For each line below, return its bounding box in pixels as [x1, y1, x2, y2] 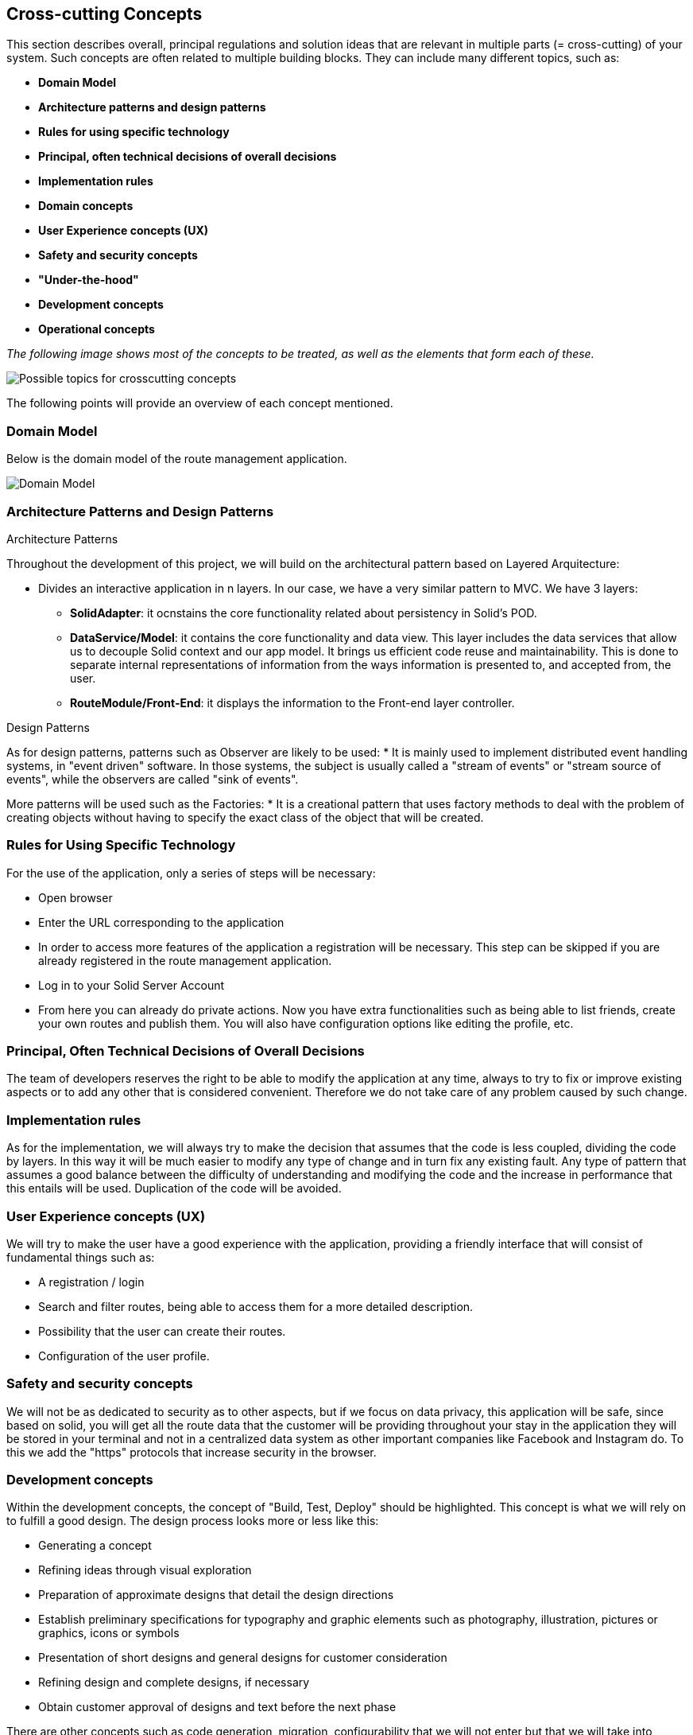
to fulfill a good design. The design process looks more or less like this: [6, 1514, 379, 1528]
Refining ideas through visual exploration [38, 1563, 252, 1577]
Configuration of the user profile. [38, 1348, 210, 1363]
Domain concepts [38, 199, 134, 213]
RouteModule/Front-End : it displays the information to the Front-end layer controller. [70, 695, 515, 710]
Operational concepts [38, 322, 155, 336]
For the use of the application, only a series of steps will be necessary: [6, 866, 376, 880]
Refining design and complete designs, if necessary [38, 1675, 310, 1690]
